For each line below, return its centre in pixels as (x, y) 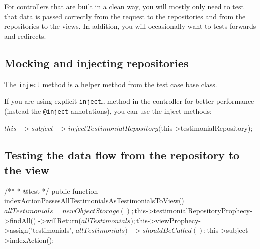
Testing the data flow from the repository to (122, 155)
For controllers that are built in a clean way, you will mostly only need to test (124, 6)
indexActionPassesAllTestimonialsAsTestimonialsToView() (94, 200)
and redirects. (25, 35)
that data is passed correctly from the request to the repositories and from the (125, 16)
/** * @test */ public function (51, 190)
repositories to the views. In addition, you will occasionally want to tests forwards (130, 26)
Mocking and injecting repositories (96, 63)
